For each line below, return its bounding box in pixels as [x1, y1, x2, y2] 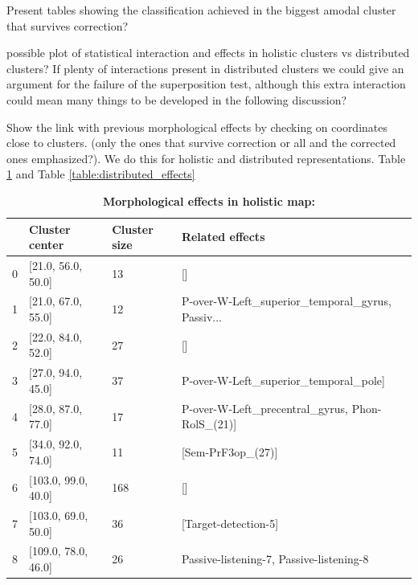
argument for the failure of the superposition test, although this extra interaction [6, 76, 406, 92]
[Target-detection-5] [181, 514, 279, 531]
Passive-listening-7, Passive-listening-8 [181, 550, 369, 567]
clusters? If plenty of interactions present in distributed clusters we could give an [6, 59, 404, 76]
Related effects [181, 228, 265, 245]
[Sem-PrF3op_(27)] [181, 443, 278, 460]
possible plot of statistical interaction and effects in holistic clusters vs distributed [6, 44, 410, 61]
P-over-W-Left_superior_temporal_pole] [181, 372, 385, 389]
